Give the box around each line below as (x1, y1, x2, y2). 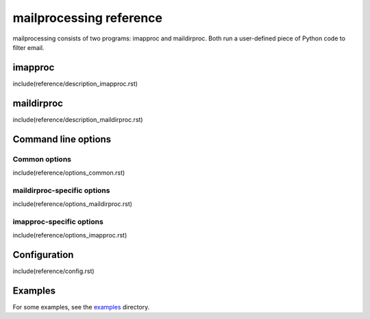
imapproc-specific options (12, 216, 104, 226)
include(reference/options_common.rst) (12, 168, 125, 177)
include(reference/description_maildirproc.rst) (12, 115, 143, 123)
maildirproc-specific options (12, 186, 110, 195)
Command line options (12, 133, 112, 145)
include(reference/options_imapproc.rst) (12, 231, 127, 240)
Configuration (12, 249, 74, 260)
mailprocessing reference (12, 10, 162, 25)
